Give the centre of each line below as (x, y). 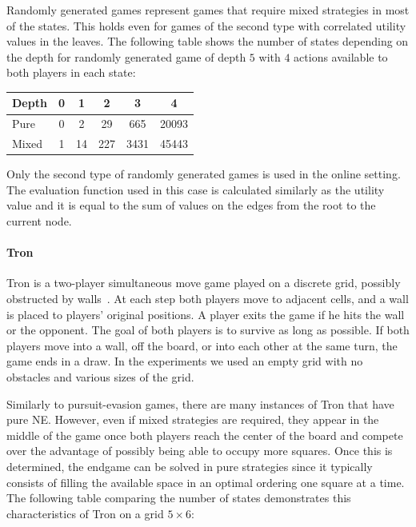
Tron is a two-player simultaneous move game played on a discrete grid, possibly (204, 283)
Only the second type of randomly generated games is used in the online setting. (204, 174)
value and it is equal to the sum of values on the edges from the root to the (191, 205)
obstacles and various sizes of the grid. (100, 376)
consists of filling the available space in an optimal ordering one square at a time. (206, 482)
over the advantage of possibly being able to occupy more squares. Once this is (200, 451)
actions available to (341, 56)
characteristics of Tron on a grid (85, 513)
